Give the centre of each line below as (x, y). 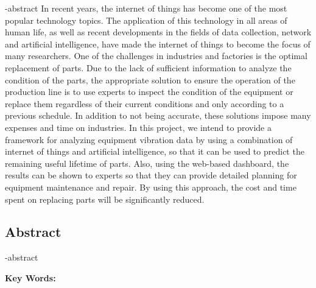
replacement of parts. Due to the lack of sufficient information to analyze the (148, 67)
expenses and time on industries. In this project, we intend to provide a (139, 127)
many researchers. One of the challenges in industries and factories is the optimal (156, 56)
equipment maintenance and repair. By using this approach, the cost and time (151, 187)
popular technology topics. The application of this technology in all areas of (146, 20)
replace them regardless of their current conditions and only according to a (145, 103)
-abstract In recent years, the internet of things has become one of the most (146, 8)
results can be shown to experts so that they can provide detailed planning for (151, 175)
